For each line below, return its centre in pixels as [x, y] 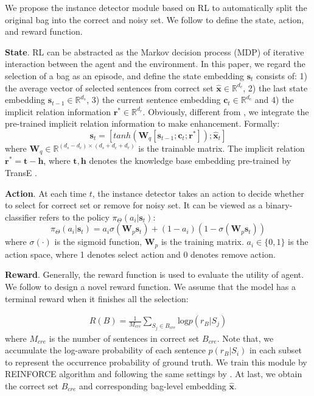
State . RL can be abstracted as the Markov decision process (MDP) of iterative [155, 51]
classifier [21, 217]
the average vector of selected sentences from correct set [109, 87]
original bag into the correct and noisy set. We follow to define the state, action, [155, 19]
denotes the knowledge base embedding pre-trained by [190, 161]
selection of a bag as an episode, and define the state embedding [125, 75]
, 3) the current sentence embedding [154, 100]
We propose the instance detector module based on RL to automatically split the [156, 7]
